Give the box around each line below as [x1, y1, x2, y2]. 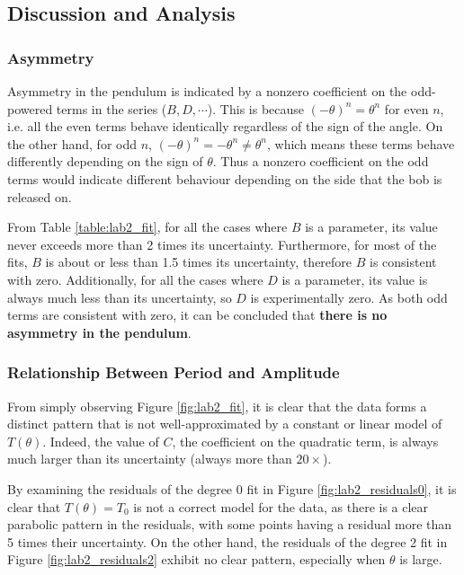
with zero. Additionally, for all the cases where [7, 270, 263, 288]
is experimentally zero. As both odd [250, 287, 448, 306]
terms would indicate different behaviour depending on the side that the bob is [7, 169, 442, 188]
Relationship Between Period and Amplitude [7, 361, 340, 384]
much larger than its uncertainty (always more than [7, 449, 292, 468]
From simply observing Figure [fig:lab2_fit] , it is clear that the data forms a [7, 396, 427, 415]
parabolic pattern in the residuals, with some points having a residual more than [7, 515, 452, 534]
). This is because [207, 99, 304, 118]
